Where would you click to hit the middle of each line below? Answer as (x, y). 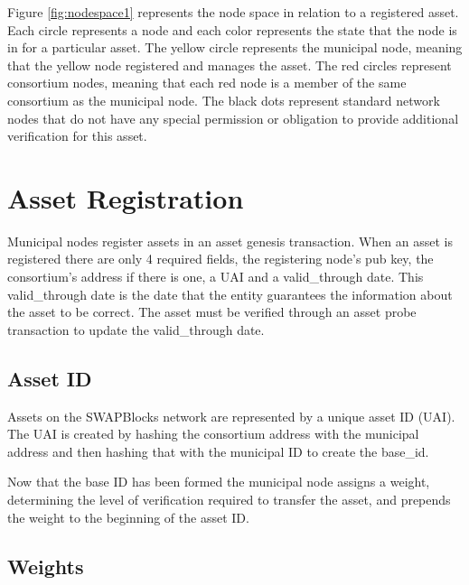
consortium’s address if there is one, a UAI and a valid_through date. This (216, 277)
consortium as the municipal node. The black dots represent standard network (224, 100)
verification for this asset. (77, 136)
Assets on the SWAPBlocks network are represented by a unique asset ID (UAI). (231, 416)
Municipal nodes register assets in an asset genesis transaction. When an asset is (230, 241)
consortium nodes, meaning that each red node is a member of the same (207, 83)
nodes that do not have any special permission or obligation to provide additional (233, 118)
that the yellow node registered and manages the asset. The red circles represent (230, 65)
